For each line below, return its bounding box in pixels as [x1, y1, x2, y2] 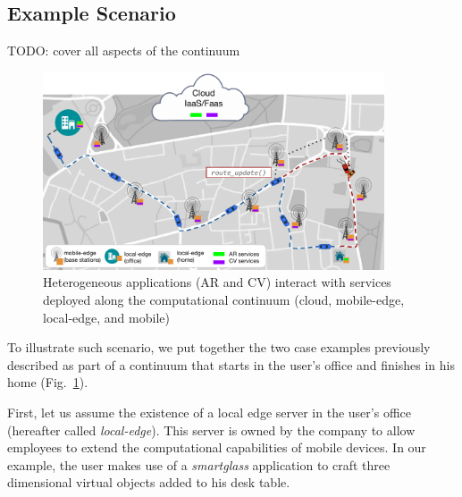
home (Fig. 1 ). [7, 373, 88, 392]
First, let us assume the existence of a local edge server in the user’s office [7, 402, 411, 421]
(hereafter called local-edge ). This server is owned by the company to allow [7, 420, 416, 439]
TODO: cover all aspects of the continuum [7, 41, 240, 60]
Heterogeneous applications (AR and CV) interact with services [43, 273, 391, 291]
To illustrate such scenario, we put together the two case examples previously [7, 338, 431, 357]
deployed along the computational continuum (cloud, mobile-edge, [43, 290, 405, 308]
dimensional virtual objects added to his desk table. [7, 473, 290, 492]
